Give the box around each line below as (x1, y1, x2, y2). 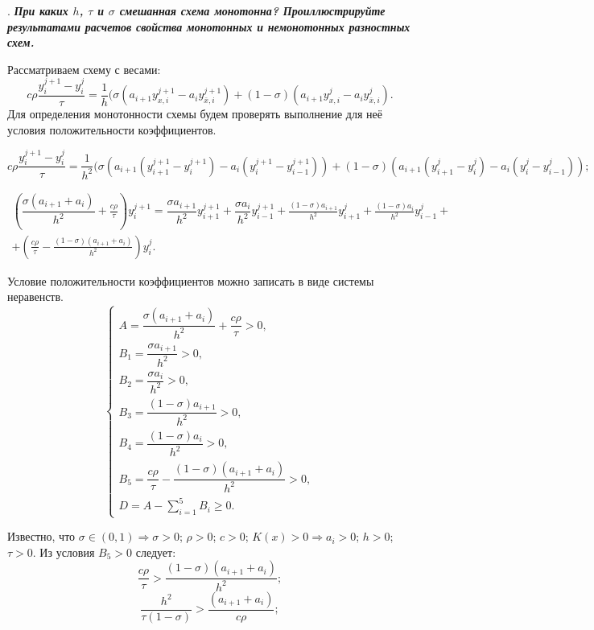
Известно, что (7, 528, 76, 545)
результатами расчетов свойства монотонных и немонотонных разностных (7, 18, 410, 35)
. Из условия (32, 543, 95, 560)
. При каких (7, 2, 68, 19)
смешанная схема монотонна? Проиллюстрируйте (119, 2, 386, 19)
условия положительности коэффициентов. (7, 121, 217, 138)
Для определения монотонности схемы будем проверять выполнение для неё (7, 105, 382, 122)
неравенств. (7, 288, 64, 305)
